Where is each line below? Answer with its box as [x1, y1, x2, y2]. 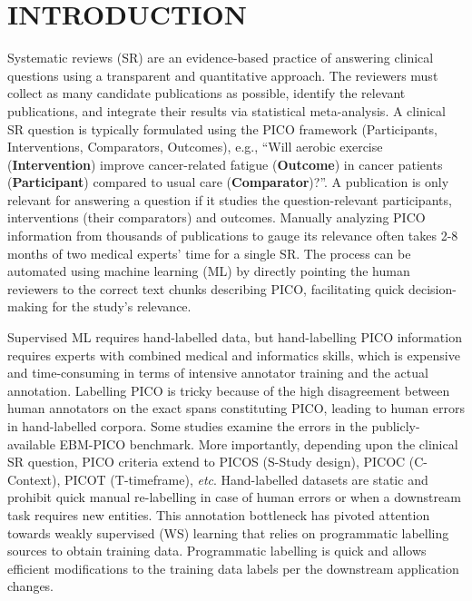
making [7, 297, 48, 316]
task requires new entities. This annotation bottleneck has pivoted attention [7, 505, 430, 524]
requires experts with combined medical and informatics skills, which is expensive [7, 345, 460, 364]
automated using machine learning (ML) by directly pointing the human [7, 261, 410, 281]
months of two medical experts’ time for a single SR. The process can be [7, 243, 411, 262]
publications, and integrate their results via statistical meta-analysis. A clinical [7, 101, 446, 120]
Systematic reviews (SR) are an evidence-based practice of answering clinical [7, 48, 434, 67]
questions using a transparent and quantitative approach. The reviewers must [7, 65, 438, 84]
